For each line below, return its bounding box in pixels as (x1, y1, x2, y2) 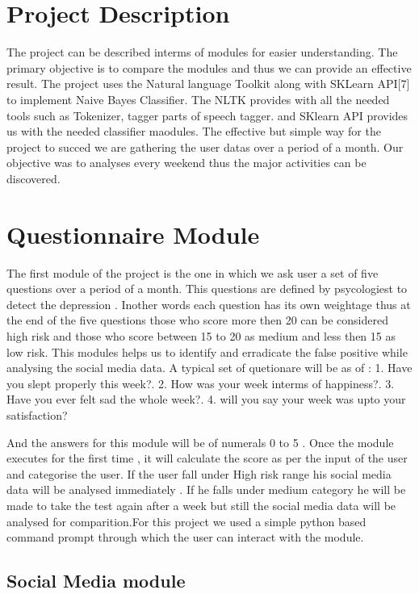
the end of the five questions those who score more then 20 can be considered (6, 312, 388, 328)
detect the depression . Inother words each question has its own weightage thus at (6, 295, 411, 312)
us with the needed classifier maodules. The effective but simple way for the (6, 123, 381, 140)
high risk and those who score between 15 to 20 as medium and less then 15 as (6, 327, 396, 344)
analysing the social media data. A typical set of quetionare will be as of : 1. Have (6, 359, 413, 376)
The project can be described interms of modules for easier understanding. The (6, 44, 398, 61)
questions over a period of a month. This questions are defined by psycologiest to (6, 280, 408, 297)
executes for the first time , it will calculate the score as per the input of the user (6, 450, 408, 466)
